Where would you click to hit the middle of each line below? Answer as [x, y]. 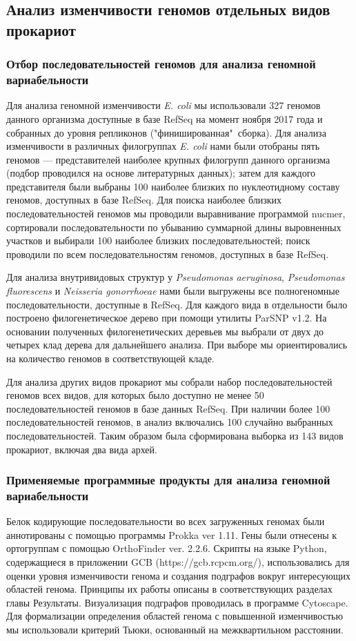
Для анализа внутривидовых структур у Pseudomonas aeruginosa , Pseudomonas [176, 277]
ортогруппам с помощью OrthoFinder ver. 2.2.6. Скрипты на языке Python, [167, 548]
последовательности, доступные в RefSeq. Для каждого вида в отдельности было [177, 304]
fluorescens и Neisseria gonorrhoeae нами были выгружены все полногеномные [173, 291]
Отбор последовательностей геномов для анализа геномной [161, 64]
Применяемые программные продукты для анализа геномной [168, 480]
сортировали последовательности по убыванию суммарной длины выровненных [174, 227]
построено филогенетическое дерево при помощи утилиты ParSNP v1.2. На [167, 318]
